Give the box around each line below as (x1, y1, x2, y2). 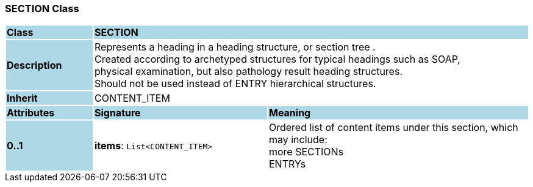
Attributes (7, 107, 55, 119)
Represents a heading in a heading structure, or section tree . (94, 41, 376, 54)
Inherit (7, 92, 38, 105)
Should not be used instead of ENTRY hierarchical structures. (94, 77, 376, 90)
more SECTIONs (268, 146, 344, 158)
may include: (268, 133, 327, 146)
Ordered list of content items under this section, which (268, 121, 518, 134)
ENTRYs (268, 158, 306, 171)
